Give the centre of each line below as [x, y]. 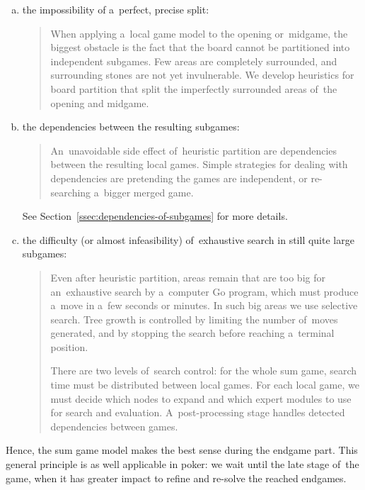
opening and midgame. [100, 102]
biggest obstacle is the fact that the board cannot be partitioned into [200, 47]
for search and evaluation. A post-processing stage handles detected [198, 412]
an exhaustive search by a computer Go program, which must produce [204, 291]
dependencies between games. [114, 426]
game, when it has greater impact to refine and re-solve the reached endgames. [176, 478]
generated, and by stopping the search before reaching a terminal [192, 333]
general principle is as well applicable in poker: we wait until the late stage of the [182, 464]
